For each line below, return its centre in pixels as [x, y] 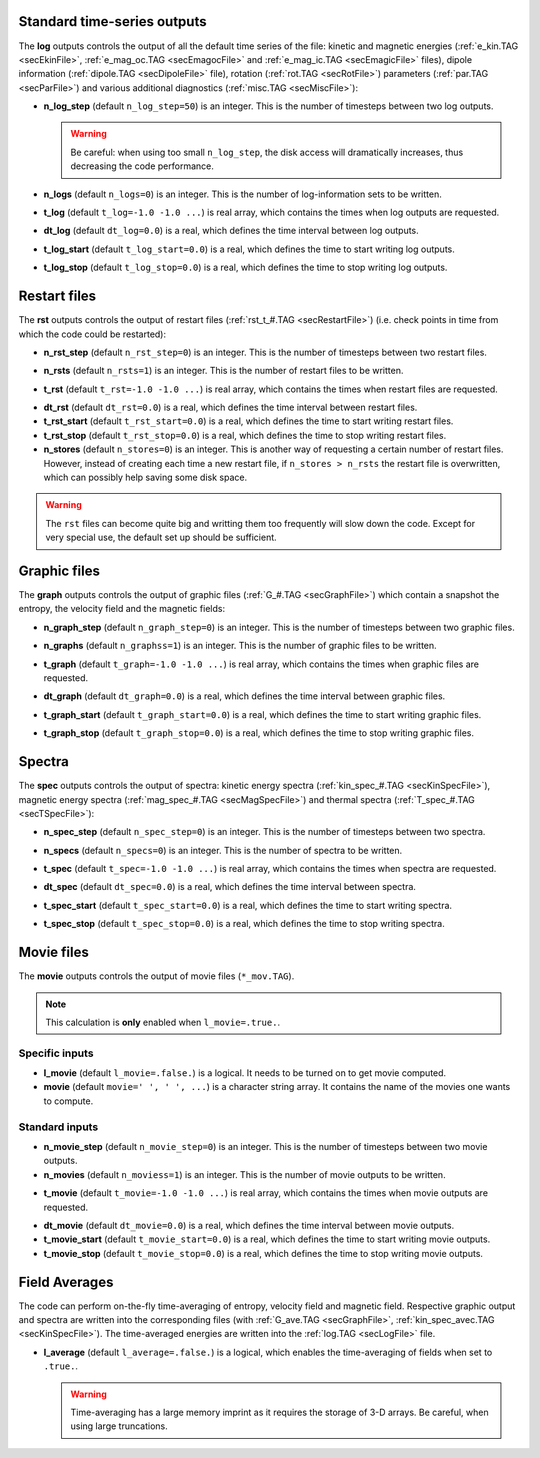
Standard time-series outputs [112, 21]
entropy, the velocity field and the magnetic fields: [121, 609]
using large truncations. [119, 1426]
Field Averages [66, 1281]
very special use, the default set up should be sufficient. [161, 537]
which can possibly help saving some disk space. [145, 477]
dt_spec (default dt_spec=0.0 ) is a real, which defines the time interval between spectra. [230, 887]
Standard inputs [58, 1127]
